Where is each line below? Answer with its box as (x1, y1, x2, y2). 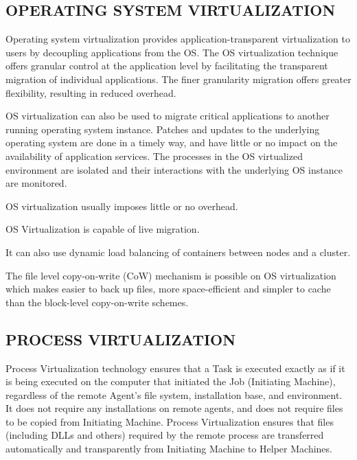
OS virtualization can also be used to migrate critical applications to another (5, 108, 330, 123)
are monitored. (5, 176, 67, 190)
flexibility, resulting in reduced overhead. (5, 85, 176, 100)
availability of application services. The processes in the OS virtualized (5, 148, 303, 163)
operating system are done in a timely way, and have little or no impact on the (5, 135, 338, 150)
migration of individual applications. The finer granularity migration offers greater (5, 71, 352, 86)
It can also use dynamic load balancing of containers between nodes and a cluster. (5, 244, 351, 259)
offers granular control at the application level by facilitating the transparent (5, 58, 328, 73)
